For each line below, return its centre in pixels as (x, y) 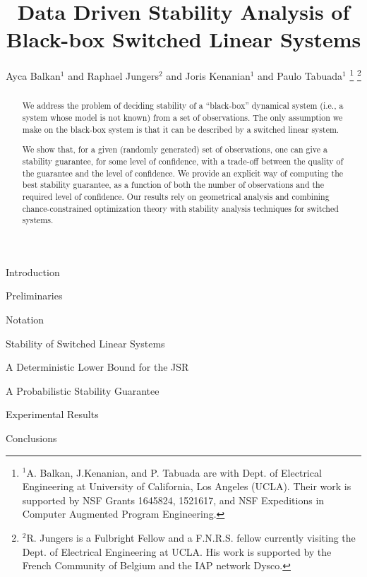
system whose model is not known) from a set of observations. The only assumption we (182, 118)
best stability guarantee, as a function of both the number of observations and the (173, 185)
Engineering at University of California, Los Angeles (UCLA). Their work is (187, 486)
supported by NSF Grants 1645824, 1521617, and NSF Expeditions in (173, 500)
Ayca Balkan (33, 75)
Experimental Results (52, 414)
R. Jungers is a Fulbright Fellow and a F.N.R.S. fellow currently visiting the (191, 537)
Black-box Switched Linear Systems (183, 39)
